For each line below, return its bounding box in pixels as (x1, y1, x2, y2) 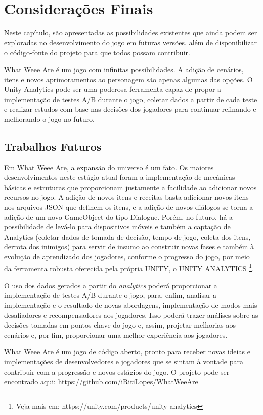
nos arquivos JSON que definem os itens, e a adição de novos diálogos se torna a (4, 202, 253, 212)
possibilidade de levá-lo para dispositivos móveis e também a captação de (4, 221, 231, 232)
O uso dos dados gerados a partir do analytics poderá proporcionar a (4, 280, 217, 290)
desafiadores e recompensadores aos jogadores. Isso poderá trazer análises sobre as (4, 309, 258, 320)
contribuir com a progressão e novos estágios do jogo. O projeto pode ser (4, 366, 230, 377)
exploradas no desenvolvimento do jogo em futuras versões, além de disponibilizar (4, 37, 257, 48)
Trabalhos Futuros (4, 138, 102, 154)
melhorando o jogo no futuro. (4, 113, 95, 124)
